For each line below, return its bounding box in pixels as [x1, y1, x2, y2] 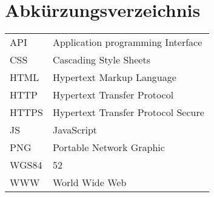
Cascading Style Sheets [52, 53, 150, 67]
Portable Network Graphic [52, 140, 165, 155]
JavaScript [52, 123, 98, 137]
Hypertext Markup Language [52, 70, 176, 85]
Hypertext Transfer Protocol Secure [52, 105, 204, 120]
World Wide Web [52, 175, 127, 190]
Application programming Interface [52, 35, 202, 50]
